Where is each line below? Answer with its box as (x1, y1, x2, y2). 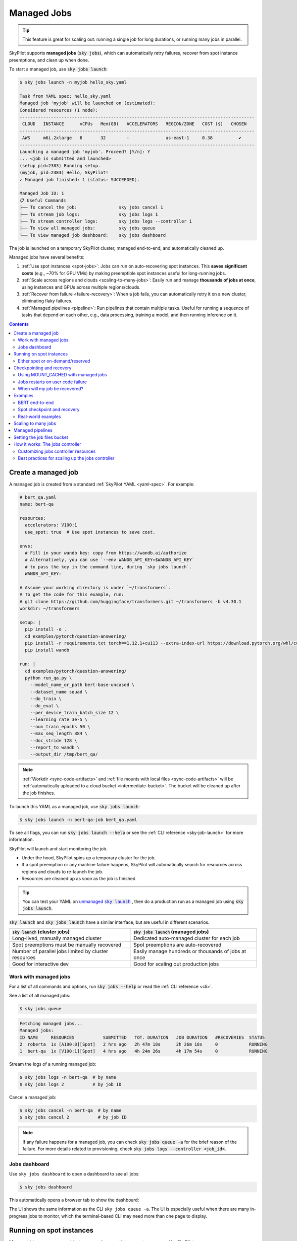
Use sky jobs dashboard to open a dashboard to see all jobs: (9, 1171, 140, 1177)
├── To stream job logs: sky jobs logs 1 (19, 211, 158, 217)
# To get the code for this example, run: (19, 592, 124, 598)
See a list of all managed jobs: (9, 993, 71, 999)
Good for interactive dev (12, 961, 69, 967)
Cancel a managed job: (9, 1094, 56, 1100)
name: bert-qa (19, 501, 54, 507)
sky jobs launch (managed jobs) (133, 928, 209, 935)
